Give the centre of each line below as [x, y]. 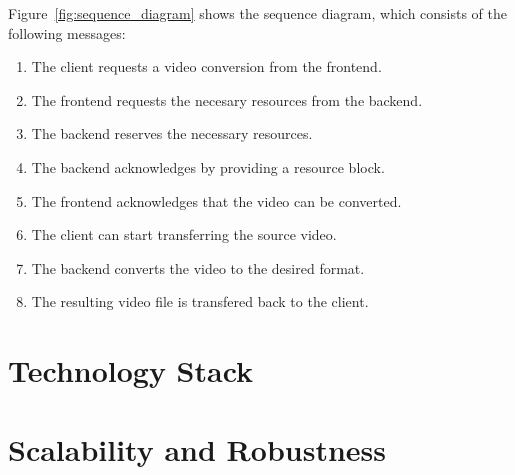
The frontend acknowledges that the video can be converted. [216, 200]
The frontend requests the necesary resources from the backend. [227, 99]
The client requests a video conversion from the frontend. [206, 66]
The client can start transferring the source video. [184, 234]
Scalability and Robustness [197, 448]
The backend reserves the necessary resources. [172, 133]
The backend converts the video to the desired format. [198, 267]
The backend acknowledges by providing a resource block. [208, 166]
